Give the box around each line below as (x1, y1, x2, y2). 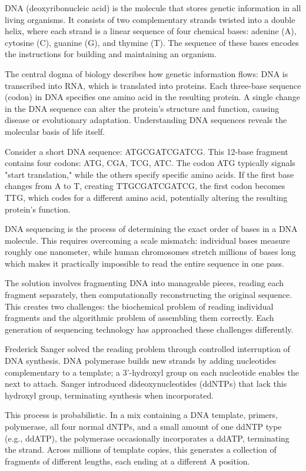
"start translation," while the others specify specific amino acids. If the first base (5, 168, 294, 180)
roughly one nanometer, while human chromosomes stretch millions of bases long (5, 246, 296, 258)
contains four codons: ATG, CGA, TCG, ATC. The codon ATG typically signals (5, 157, 295, 169)
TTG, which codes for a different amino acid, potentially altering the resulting (5, 191, 288, 203)
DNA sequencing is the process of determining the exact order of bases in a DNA (5, 223, 298, 235)
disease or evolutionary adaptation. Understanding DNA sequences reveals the (5, 114, 287, 126)
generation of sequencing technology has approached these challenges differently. (5, 323, 294, 335)
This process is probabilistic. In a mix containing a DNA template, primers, (5, 409, 278, 421)
